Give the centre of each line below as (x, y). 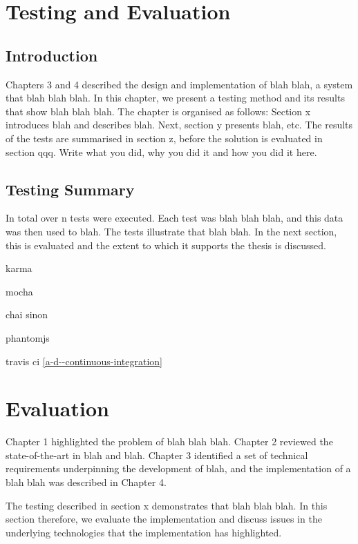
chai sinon (27, 314)
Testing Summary (70, 189)
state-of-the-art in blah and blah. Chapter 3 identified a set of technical (157, 455)
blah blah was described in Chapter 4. (86, 482)
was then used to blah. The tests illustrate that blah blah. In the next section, (171, 231)
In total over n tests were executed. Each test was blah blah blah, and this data (175, 218)
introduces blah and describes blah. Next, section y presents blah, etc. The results (179, 125)
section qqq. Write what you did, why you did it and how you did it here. (161, 152)
